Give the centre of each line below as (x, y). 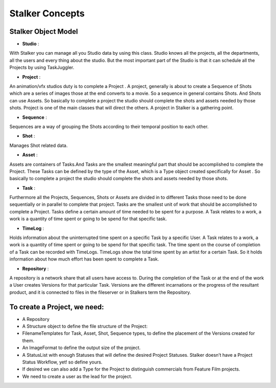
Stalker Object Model (44, 31)
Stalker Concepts (47, 13)
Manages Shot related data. (39, 145)
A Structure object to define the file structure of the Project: (85, 326)
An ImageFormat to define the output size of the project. (81, 348)
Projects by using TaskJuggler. (42, 68)
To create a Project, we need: (57, 307)
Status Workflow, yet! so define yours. (62, 362)
